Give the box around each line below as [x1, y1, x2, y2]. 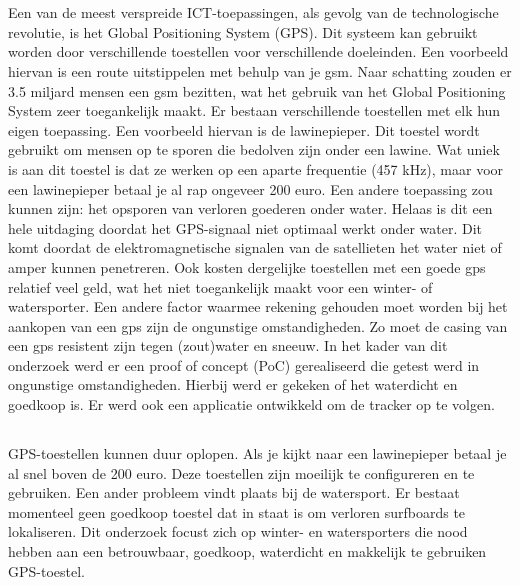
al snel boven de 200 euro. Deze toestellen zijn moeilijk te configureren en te [8, 462, 475, 483]
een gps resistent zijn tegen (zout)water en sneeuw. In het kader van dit [8, 335, 448, 356]
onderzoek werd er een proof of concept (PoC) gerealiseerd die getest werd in [8, 354, 480, 375]
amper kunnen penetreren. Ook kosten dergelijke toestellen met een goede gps [8, 256, 486, 277]
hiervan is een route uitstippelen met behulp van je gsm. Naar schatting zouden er [8, 60, 512, 81]
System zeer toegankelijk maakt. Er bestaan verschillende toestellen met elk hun [8, 100, 501, 121]
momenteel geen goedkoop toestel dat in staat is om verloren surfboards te [8, 501, 466, 522]
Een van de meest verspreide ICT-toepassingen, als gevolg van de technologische [8, 2, 499, 23]
